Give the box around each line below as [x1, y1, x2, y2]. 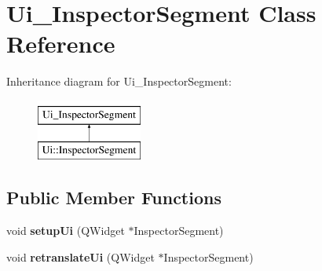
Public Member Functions [6, 185, 221, 210]
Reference [6, 27, 115, 60]
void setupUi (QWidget [6, 222, 125, 239]
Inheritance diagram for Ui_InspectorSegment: [6, 73, 232, 90]
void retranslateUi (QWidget [6, 248, 155, 265]
